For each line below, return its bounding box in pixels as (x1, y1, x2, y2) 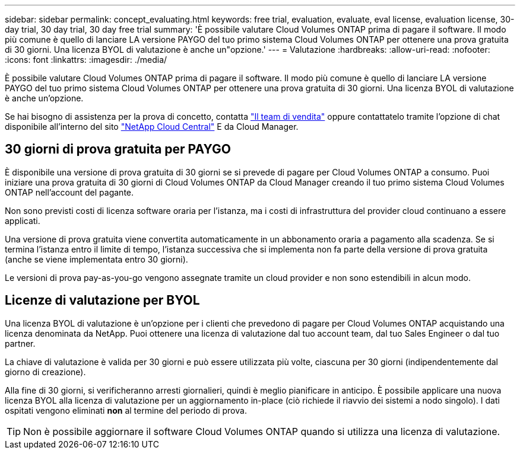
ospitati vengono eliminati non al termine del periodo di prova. (5, 405, 247, 415)
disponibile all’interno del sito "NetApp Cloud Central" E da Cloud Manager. (5, 122, 299, 132)
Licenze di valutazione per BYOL (5, 293, 200, 308)
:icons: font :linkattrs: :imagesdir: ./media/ (5, 55, 167, 65)
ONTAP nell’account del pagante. (5, 187, 134, 197)
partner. (5, 338, 36, 349)
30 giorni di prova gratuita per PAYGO (5, 142, 231, 157)
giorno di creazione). (5, 366, 86, 377)
